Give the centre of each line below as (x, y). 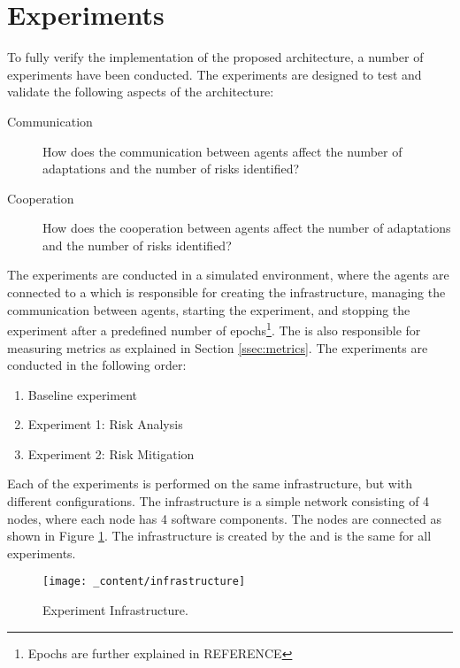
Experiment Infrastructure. (115, 610)
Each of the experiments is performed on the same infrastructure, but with (210, 484)
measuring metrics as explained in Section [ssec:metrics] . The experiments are (218, 347)
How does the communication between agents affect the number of (222, 151)
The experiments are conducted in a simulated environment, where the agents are (228, 275)
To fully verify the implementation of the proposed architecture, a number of (215, 57)
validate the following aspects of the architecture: (141, 92)
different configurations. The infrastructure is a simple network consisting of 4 (218, 501)
